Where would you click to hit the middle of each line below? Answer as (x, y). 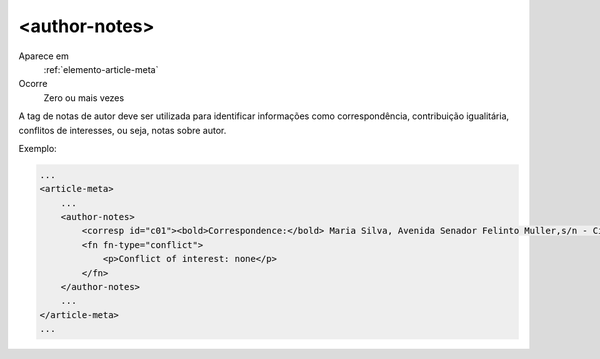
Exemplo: (37, 148)
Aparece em (43, 56)
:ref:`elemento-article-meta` (101, 69)
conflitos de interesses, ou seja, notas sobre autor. (122, 130)
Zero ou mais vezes (84, 97)
